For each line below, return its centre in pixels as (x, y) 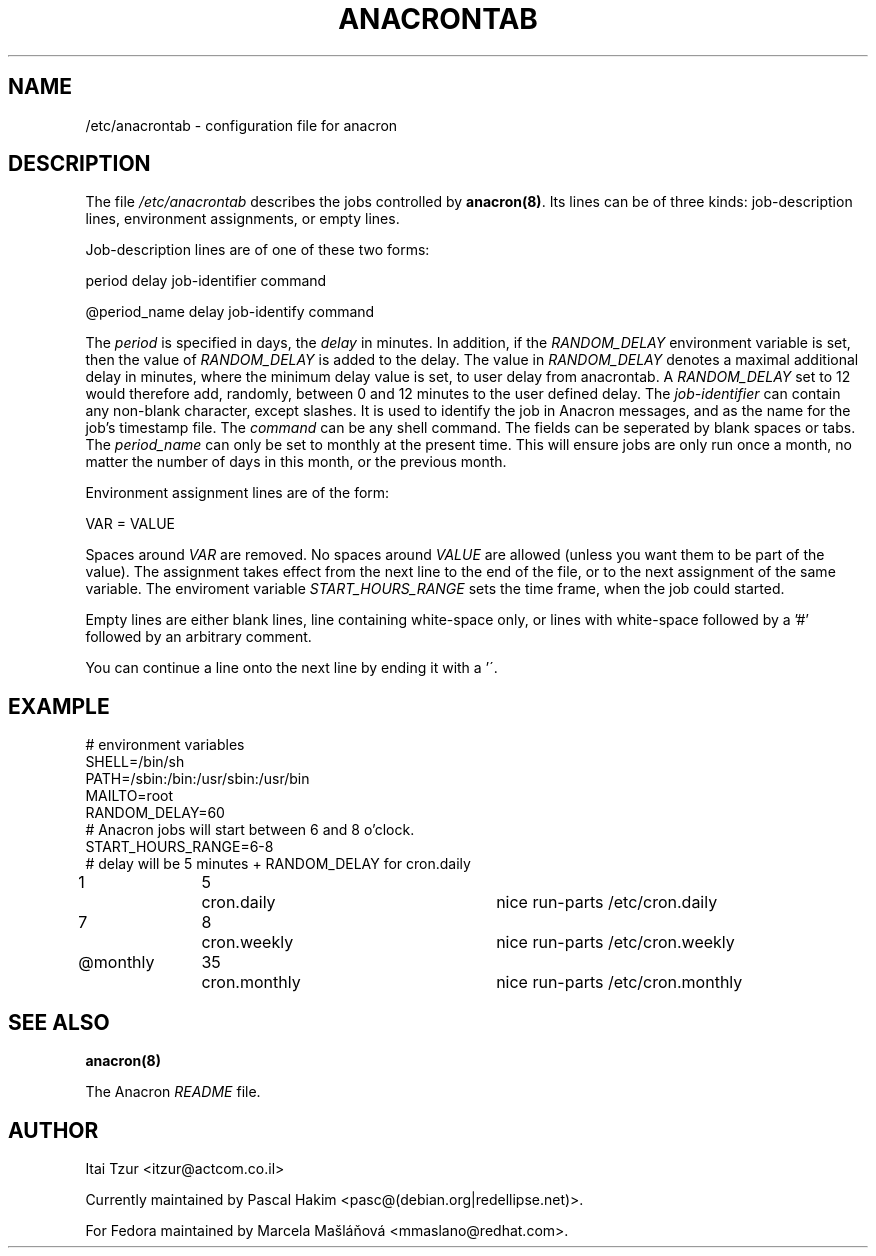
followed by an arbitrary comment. (198, 637)
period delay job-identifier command (206, 281)
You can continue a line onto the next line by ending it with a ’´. (291, 668)
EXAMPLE (59, 706)
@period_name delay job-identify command (230, 312)
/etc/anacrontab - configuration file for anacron (241, 125)
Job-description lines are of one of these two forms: (257, 250)
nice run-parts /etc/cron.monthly (619, 982)
